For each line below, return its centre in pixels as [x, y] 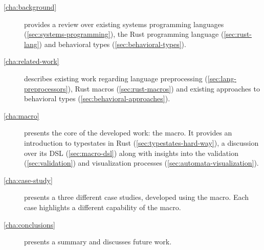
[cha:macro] [21, 115]
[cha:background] [30, 7]
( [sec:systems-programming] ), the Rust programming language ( [124, 34]
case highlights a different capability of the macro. [103, 207]
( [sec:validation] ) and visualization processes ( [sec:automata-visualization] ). [141, 163]
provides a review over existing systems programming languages [124, 24]
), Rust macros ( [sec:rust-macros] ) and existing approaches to [164, 88]
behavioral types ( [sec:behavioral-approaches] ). [97, 98]
